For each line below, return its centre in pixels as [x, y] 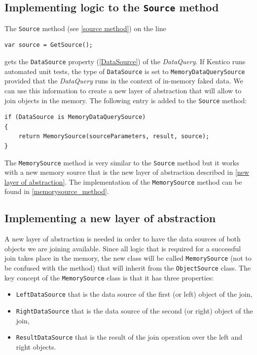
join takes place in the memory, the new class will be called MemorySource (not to [128, 258]
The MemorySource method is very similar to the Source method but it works [122, 162]
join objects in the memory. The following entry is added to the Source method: [126, 100]
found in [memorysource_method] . [57, 191]
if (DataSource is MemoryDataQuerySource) [75, 117]
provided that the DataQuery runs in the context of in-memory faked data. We [124, 81]
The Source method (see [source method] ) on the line [85, 28]
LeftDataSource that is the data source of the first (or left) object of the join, [134, 294]
